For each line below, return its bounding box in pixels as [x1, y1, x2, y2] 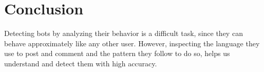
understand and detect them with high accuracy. [4, 58, 157, 68]
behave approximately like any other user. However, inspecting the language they [4, 38, 260, 48]
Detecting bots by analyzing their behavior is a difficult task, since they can [4, 28, 243, 39]
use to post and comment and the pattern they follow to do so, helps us [4, 48, 230, 59]
